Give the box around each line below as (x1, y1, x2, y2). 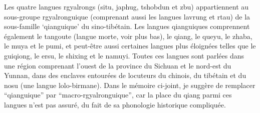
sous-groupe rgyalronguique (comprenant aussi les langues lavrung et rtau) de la (4, 11, 250, 21)
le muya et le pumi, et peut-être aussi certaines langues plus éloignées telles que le (4, 40, 256, 51)
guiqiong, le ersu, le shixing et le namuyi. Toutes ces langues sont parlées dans (4, 50, 244, 60)
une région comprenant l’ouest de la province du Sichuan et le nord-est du (4, 60, 231, 70)
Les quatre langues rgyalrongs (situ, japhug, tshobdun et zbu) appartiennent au (4, 1, 249, 11)
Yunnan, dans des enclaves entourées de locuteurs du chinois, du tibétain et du (4, 70, 246, 80)
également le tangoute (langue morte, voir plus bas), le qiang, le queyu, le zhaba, (4, 30, 252, 41)
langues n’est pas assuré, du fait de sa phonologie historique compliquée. (4, 99, 226, 109)
